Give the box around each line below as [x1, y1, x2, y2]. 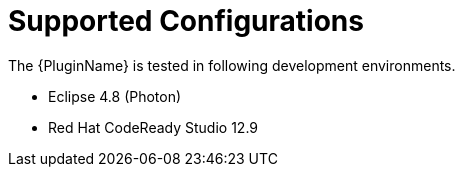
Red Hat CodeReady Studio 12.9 [48, 118, 259, 136]
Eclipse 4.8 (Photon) [48, 87, 182, 105]
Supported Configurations [8, 4, 364, 38]
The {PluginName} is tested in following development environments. [8, 56, 456, 74]
